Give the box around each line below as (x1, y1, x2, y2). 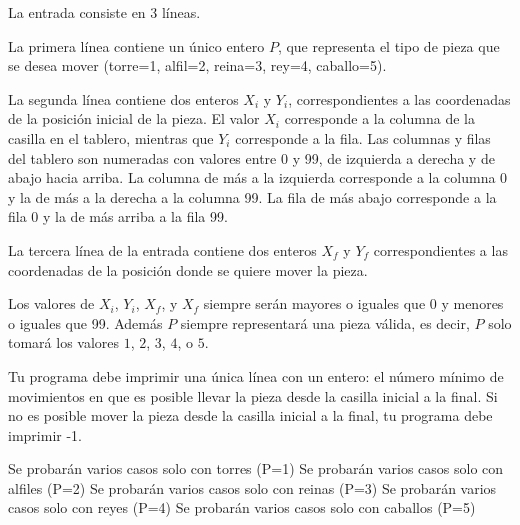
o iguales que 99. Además (8, 312, 163, 333)
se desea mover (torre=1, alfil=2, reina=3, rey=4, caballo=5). (8, 55, 387, 76)
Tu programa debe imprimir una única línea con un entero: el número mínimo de (8, 365, 504, 386)
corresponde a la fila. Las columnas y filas (235, 127, 491, 148)
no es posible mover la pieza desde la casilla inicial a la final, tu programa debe (8, 405, 493, 426)
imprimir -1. (8, 424, 82, 445)
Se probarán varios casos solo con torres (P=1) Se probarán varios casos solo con (8, 458, 504, 479)
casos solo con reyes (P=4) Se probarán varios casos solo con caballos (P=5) (8, 497, 476, 518)
